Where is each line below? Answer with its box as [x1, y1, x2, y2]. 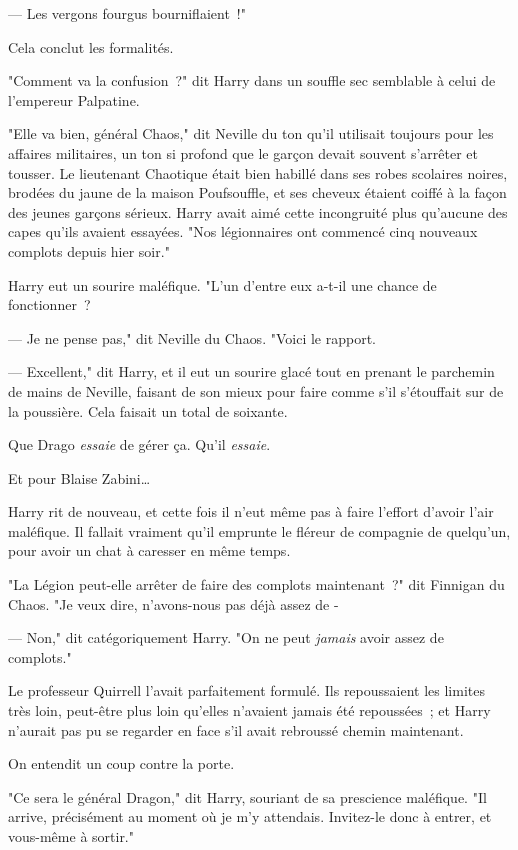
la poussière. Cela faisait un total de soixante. [8, 400, 288, 421]
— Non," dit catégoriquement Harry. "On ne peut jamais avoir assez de [8, 627, 444, 648]
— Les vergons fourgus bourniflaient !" [8, 3, 246, 23]
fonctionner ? [8, 294, 91, 315]
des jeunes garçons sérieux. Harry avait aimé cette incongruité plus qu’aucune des [8, 201, 508, 222]
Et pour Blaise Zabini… [8, 467, 151, 488]
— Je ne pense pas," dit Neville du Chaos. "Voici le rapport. [8, 327, 376, 348]
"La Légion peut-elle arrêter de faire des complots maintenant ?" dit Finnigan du [8, 574, 505, 595]
